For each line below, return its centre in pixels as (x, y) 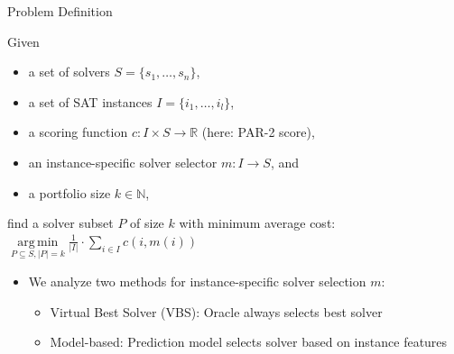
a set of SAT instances (90, 101)
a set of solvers (69, 72)
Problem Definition (60, 11)
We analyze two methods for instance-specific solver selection (197, 281)
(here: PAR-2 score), (258, 132)
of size (147, 223)
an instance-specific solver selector (123, 162)
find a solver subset (60, 223)
